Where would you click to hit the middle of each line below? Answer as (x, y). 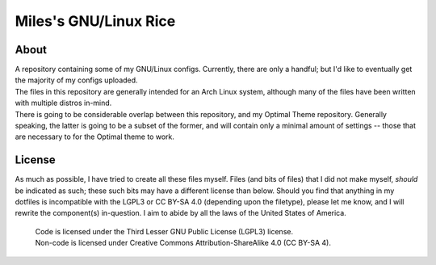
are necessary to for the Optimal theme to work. (95, 137)
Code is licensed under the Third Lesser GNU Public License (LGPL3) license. (164, 231)
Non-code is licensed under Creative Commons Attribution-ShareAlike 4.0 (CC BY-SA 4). (183, 243)
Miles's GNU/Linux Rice (95, 21)
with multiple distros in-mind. (63, 103)
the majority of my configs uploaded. (76, 80)
